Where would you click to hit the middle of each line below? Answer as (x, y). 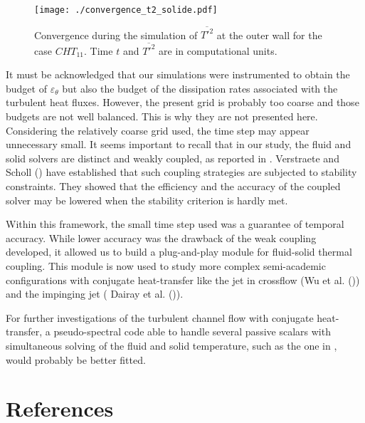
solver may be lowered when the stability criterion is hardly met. (147, 200)
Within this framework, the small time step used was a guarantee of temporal (175, 224)
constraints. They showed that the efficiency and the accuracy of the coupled (173, 186)
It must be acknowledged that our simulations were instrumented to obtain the (178, 74)
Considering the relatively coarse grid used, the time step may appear (158, 130)
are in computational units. (218, 50)
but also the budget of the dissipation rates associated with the (200, 88)
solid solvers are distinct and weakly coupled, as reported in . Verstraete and (173, 158)
